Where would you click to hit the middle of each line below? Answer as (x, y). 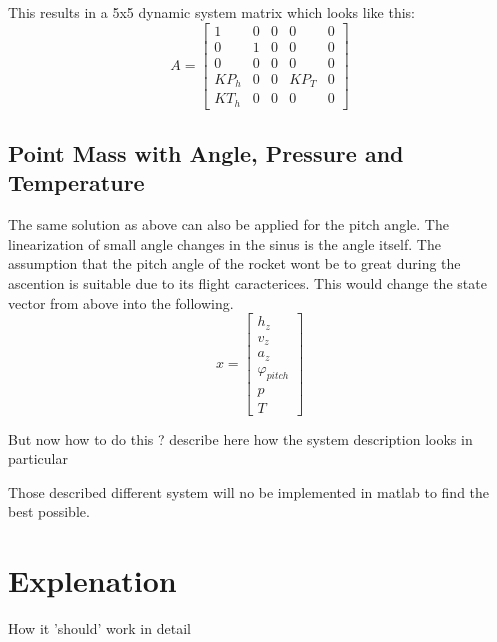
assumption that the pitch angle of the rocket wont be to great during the (234, 263)
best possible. (49, 511)
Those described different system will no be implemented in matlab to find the (249, 491)
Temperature (76, 182)
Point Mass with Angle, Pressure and (206, 153)
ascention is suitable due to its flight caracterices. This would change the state (247, 283)
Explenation (92, 580)
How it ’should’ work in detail (99, 628)
